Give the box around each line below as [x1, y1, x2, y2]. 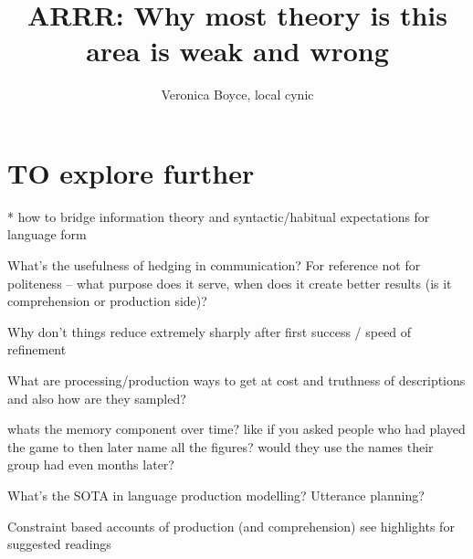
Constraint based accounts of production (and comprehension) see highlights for [7, 516, 455, 535]
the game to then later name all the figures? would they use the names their [7, 437, 434, 456]
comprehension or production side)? [7, 291, 207, 311]
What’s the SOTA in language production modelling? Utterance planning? [7, 485, 425, 504]
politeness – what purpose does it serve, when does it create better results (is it [7, 273, 452, 292]
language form [7, 225, 87, 244]
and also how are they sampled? [7, 388, 186, 407]
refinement [7, 340, 67, 359]
